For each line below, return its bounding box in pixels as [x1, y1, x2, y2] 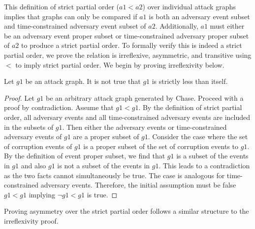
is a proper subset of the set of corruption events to [83, 141, 238, 151]
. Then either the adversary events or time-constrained [62, 121, 227, 132]
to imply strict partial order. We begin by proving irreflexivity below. [15, 59, 224, 70]
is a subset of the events [176, 151, 249, 161]
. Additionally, [155, 21, 198, 31]
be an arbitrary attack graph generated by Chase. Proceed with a [45, 92, 244, 103]
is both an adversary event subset [149, 11, 250, 21]
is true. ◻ [87, 189, 118, 199]
